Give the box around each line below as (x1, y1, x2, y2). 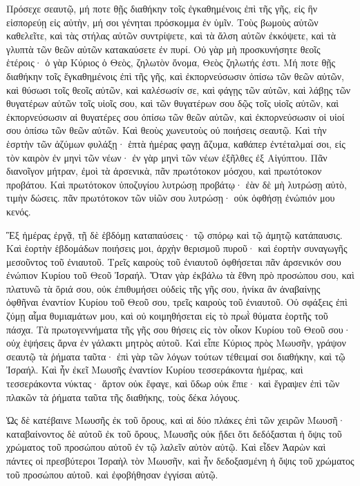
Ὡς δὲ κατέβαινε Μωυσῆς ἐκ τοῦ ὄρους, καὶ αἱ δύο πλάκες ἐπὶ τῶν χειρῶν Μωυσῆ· (6, 413, 345, 427)
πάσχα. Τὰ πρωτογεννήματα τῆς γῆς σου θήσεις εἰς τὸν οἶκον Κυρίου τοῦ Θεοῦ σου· (6, 322, 351, 336)
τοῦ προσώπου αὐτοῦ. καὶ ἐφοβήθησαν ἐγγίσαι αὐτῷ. (6, 467, 218, 481)
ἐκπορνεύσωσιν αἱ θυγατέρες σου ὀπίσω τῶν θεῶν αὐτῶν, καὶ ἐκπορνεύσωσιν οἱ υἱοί (6, 109, 345, 124)
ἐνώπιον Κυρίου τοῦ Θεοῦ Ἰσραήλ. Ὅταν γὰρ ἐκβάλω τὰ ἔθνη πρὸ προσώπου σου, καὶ (6, 268, 354, 282)
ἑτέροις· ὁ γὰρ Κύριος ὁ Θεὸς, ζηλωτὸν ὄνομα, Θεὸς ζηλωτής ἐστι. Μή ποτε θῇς (6, 55, 336, 70)
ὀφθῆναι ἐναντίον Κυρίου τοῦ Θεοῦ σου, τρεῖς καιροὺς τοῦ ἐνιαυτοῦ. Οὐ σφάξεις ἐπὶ (6, 295, 348, 309)
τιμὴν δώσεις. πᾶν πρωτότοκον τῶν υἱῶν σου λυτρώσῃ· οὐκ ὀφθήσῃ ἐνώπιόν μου (6, 191, 335, 205)
